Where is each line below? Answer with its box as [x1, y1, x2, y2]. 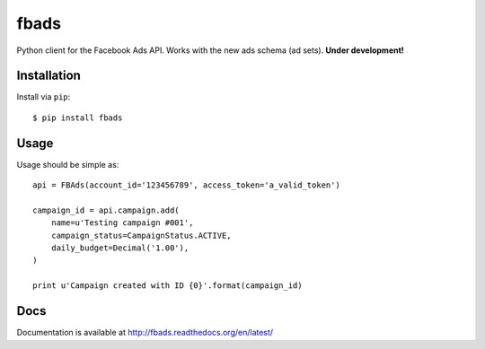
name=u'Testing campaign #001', [50, 218, 194, 228]
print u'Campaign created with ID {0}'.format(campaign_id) [32, 281, 303, 291]
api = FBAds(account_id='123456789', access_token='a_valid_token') [32, 180, 340, 190]
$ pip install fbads [32, 112, 123, 123]
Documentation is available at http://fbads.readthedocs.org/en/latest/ [16, 327, 274, 338]
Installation [16, 68, 81, 83]
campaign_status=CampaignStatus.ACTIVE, [50, 230, 233, 240]
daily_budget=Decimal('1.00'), [50, 243, 190, 253]
